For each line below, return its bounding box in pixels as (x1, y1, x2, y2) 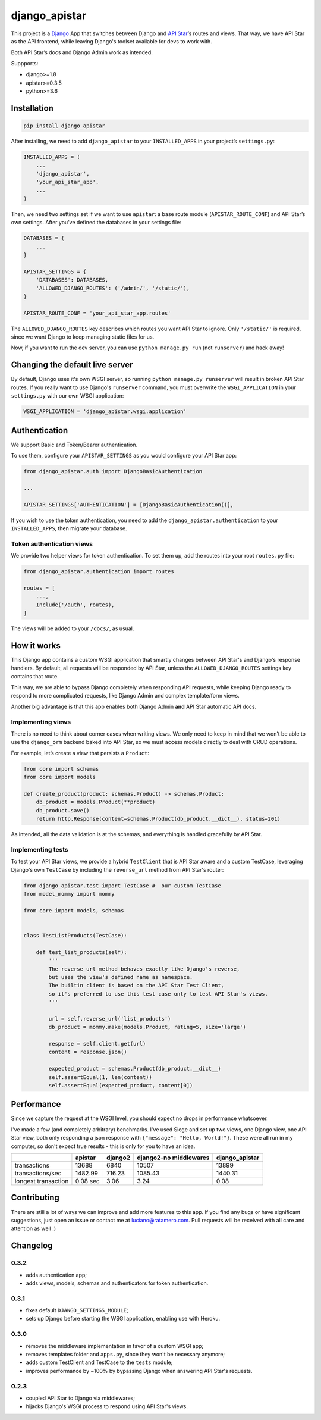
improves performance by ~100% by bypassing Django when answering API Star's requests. (26, 1367, 253, 1374)
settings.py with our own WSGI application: (11, 392, 124, 399)
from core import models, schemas (23, 907, 124, 914)
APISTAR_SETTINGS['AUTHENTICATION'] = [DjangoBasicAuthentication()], (23, 501, 234, 508)
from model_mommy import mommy (23, 890, 115, 897)
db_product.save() (36, 807, 90, 814)
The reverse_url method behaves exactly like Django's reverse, (48, 965, 240, 972)
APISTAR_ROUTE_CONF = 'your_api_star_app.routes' (23, 309, 171, 317)
